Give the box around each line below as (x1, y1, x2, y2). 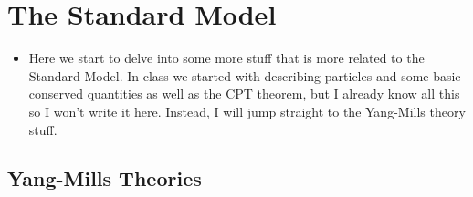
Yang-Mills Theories (7, 164, 202, 192)
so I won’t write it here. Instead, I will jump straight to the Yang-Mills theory (28, 101, 466, 120)
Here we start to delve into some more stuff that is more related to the (28, 48, 425, 67)
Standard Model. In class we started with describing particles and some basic (28, 66, 461, 85)
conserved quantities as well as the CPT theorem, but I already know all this (28, 84, 460, 103)
